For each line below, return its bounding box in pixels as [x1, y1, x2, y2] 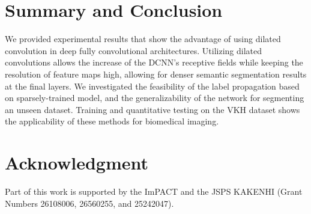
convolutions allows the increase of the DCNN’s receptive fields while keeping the [5, 56, 303, 69]
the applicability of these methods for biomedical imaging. [5, 115, 219, 127]
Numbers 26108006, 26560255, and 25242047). [5, 197, 174, 209]
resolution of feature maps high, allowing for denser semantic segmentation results [5, 67, 307, 80]
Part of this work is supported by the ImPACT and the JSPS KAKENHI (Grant [5, 185, 303, 197]
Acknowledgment [5, 150, 148, 175]
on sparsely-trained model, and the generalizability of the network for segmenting [5, 91, 304, 104]
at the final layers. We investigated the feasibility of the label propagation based [5, 79, 300, 92]
